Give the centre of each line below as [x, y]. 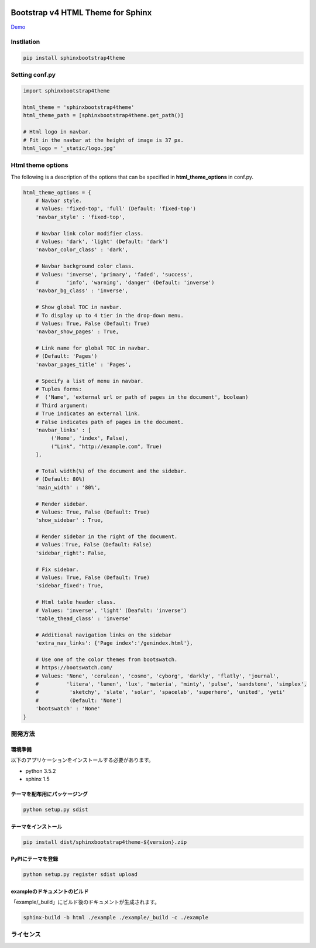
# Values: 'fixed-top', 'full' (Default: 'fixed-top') [116, 209]
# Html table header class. [76, 602]
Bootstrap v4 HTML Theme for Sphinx [81, 13]
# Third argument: [62, 405]
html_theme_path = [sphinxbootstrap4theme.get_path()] [103, 115]
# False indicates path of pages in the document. [109, 422]
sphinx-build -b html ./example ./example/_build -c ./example [116, 918]
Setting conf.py [33, 75]
